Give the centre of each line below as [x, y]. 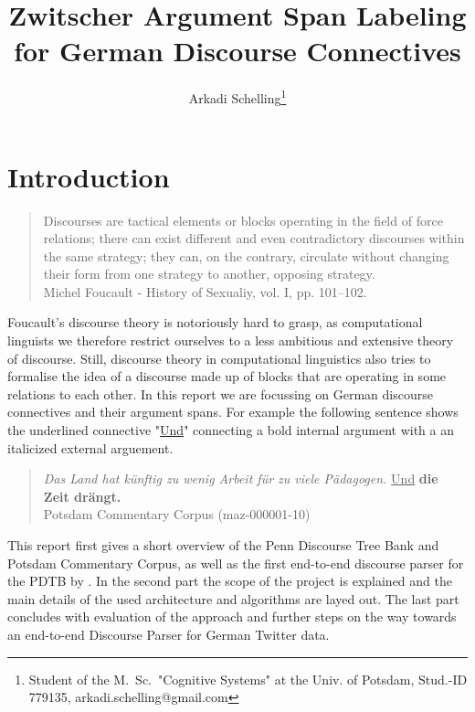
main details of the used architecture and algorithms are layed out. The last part [233, 598]
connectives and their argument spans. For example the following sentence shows [233, 412]
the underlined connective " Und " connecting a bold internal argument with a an [231, 430]
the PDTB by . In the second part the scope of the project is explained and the [230, 581]
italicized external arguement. [90, 447]
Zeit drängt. [82, 496]
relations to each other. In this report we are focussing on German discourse [220, 393]
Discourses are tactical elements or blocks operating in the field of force [243, 220]
